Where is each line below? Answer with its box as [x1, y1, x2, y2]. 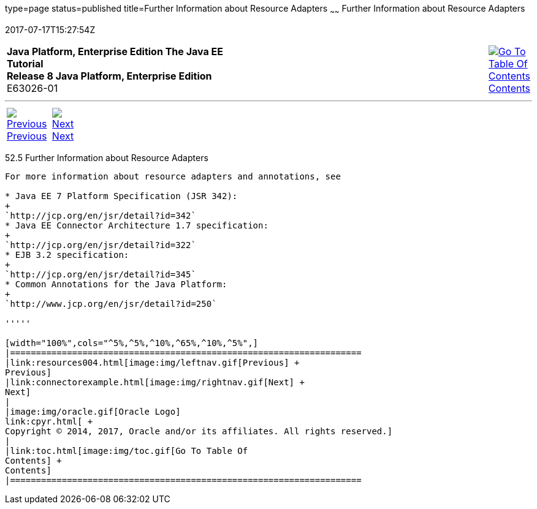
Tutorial [7, 57, 44, 70]
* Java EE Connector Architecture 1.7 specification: [5, 220, 268, 230]
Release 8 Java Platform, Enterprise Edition [7, 69, 212, 82]
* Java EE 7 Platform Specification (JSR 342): [5, 190, 238, 201]
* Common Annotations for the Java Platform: [5, 279, 227, 289]
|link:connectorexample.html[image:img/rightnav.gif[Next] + [5, 377, 305, 387]
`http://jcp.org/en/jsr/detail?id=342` [5, 210, 196, 221]
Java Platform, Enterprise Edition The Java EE [7, 45, 223, 58]
